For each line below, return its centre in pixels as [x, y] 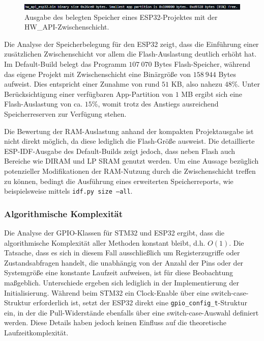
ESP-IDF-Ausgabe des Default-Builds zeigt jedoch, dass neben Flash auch [120, 151]
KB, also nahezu [197, 84]
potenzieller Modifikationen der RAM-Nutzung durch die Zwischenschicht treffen [130, 170]
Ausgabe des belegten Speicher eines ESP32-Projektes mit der [121, 17]
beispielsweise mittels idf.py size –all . [68, 191]
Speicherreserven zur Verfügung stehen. [65, 113]
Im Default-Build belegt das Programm [65, 63]
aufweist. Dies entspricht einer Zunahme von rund [82, 84]
